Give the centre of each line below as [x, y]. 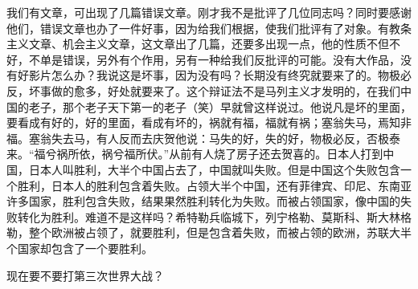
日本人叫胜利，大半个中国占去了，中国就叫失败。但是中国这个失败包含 [214, 169]
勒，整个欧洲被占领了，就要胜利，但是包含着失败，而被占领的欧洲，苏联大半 [209, 232]
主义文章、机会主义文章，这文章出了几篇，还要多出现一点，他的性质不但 [198, 44]
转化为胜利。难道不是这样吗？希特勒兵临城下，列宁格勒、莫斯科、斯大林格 [214, 216]
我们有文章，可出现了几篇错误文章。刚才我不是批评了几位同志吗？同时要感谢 [209, 12]
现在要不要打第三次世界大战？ [85, 275]
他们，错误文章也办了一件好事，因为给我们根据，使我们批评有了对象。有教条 [209, 28]
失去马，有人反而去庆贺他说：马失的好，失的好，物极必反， [209, 138]
